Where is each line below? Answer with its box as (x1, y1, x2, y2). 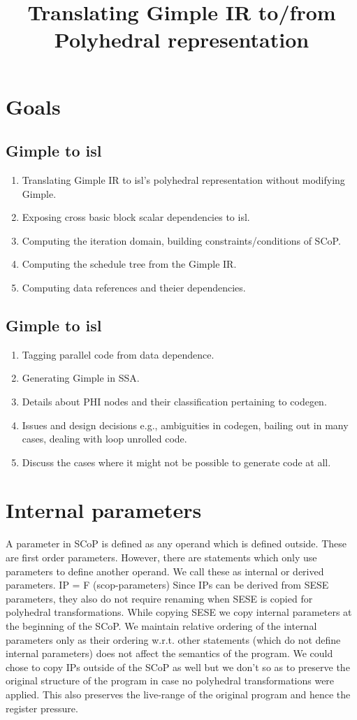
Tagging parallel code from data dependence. (22, 347, 214, 361)
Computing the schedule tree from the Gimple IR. (22, 257, 237, 271)
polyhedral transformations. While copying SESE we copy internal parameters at (6, 605, 352, 619)
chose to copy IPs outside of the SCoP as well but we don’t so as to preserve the (6, 659, 350, 674)
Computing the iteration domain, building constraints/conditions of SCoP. (22, 233, 341, 247)
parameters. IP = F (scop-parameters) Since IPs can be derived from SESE (6, 577, 329, 592)
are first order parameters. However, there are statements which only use (6, 550, 317, 564)
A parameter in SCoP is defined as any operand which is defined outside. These (6, 536, 347, 551)
